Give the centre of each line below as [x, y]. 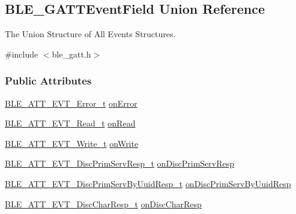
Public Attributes [48, 81]
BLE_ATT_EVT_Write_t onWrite [72, 143]
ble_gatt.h [71, 54]
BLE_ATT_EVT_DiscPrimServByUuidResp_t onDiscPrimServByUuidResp [148, 183]
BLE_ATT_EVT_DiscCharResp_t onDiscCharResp [103, 204]
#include [22, 54]
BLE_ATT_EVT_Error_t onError [71, 103]
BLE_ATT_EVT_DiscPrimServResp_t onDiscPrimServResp [119, 163]
